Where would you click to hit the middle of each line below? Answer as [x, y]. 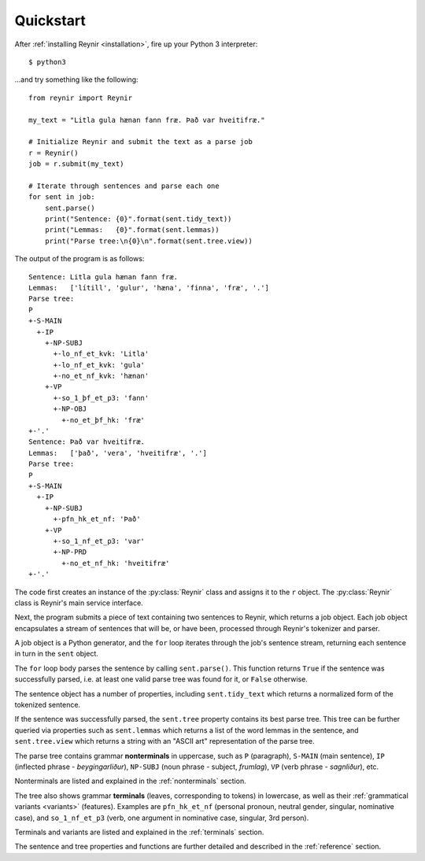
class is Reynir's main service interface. [79, 603]
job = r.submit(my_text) [76, 164]
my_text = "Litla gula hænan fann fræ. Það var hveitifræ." [147, 120]
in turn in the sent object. [56, 654]
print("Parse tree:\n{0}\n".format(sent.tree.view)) [149, 241]
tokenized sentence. [48, 705]
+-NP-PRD [70, 552]
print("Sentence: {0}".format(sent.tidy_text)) [138, 219]
